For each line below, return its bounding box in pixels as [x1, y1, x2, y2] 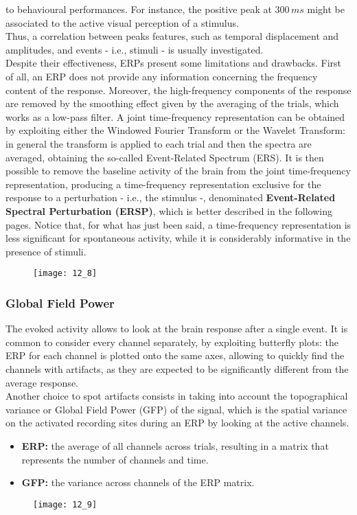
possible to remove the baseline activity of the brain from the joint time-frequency [5, 163, 351, 178]
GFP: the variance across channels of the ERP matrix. [21, 475, 255, 490]
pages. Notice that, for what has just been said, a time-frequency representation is [5, 217, 352, 231]
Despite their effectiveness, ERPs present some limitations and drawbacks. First [5, 56, 342, 70]
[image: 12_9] [33, 499, 97, 510]
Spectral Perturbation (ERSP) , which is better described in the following [5, 203, 333, 218]
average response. [5, 375, 78, 389]
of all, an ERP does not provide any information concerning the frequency [5, 69, 318, 83]
